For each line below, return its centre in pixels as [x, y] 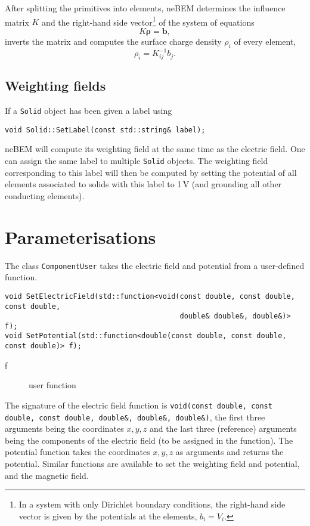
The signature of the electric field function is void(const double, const [139, 405]
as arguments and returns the [230, 452]
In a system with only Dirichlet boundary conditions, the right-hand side [152, 504]
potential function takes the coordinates [77, 452]
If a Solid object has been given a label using [89, 111]
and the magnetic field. [47, 475]
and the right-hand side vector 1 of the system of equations [148, 21]
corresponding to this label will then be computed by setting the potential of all [151, 172]
